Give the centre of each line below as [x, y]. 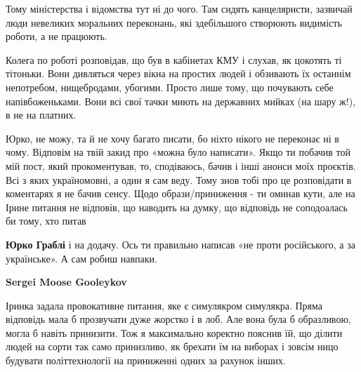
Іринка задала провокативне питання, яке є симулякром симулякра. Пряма [164, 305]
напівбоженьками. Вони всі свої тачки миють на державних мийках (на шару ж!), [181, 101]
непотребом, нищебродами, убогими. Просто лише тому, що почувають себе [170, 87]
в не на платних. [41, 115]
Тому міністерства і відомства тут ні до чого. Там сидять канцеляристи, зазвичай [179, 8]
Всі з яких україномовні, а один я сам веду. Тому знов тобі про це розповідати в [179, 179]
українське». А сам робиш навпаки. [81, 258]
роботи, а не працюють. [57, 36]
